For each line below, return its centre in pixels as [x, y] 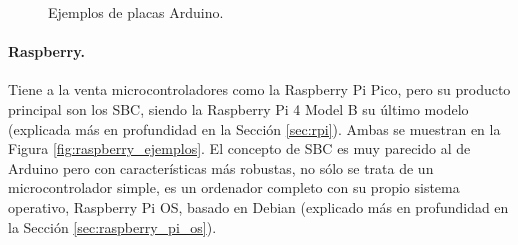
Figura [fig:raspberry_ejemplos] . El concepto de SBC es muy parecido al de [239, 148]
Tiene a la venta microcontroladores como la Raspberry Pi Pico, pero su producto [259, 89]
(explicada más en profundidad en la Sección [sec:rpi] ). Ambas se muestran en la [254, 128]
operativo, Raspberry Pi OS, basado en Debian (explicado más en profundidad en [258, 206]
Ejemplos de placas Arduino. [136, 12]
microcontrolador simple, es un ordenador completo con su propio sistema [234, 187]
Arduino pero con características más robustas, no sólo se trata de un [221, 167]
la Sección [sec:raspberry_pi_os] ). [112, 226]
